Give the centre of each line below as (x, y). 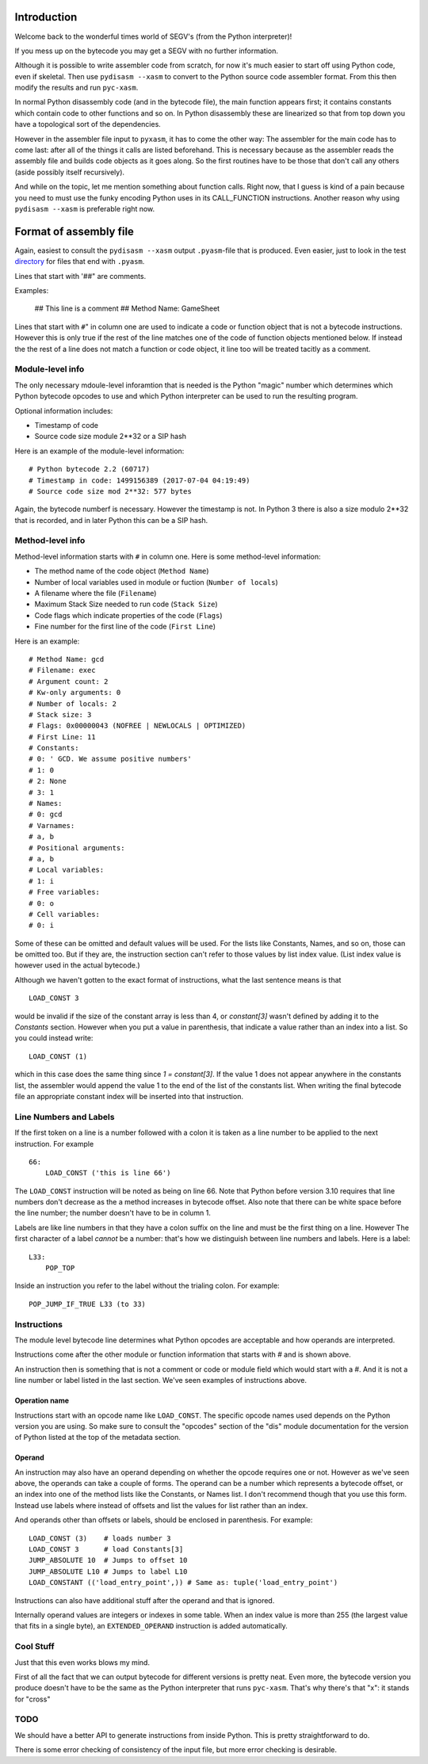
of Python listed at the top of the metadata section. (98, 1438)
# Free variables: (65, 892)
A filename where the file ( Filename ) (96, 593)
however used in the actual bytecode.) (77, 965)
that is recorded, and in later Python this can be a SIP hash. (111, 520)
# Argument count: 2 (69, 681)
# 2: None (48, 781)
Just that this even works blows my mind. (82, 1662)
